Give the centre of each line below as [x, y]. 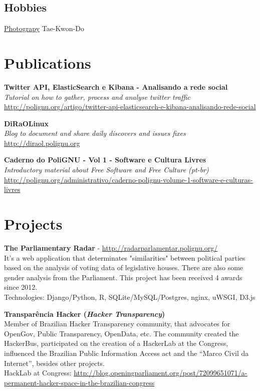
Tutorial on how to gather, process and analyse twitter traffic [97, 96]
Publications [48, 62]
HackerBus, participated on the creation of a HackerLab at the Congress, [116, 343]
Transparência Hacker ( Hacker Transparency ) [85, 314]
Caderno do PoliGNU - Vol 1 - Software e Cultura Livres [105, 160]
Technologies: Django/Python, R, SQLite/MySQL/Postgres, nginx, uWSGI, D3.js [130, 297]
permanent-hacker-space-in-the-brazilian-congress [79, 382]
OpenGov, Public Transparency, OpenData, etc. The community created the [121, 333]
